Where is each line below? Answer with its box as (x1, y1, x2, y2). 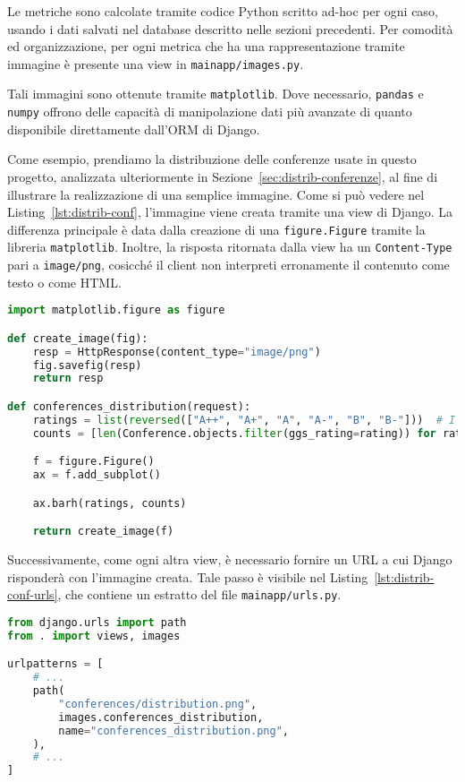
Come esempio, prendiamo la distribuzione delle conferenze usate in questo (7, 150, 417, 168)
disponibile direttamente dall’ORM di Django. (7, 119, 260, 138)
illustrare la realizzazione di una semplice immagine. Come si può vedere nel (7, 185, 425, 203)
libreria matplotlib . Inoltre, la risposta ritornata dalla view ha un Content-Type (7, 237, 452, 256)
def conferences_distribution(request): (7, 400, 251, 413)
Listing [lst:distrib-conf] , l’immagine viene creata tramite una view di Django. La (7, 202, 452, 221)
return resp (32, 372, 104, 385)
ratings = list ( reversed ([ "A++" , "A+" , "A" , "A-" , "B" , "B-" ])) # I (32, 413, 456, 426)
